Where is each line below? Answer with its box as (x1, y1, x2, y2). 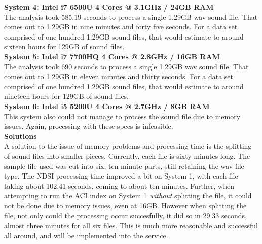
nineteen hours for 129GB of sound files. (4, 91, 129, 101)
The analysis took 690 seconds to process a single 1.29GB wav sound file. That (4, 61, 249, 72)
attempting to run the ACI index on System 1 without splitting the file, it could (4, 190, 252, 201)
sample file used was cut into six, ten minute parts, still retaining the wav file (4, 160, 244, 171)
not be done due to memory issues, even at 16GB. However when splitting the (4, 200, 247, 211)
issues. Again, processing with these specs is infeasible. (4, 121, 173, 131)
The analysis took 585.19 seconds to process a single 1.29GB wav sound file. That (4, 11, 258, 22)
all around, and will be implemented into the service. (4, 230, 168, 240)
